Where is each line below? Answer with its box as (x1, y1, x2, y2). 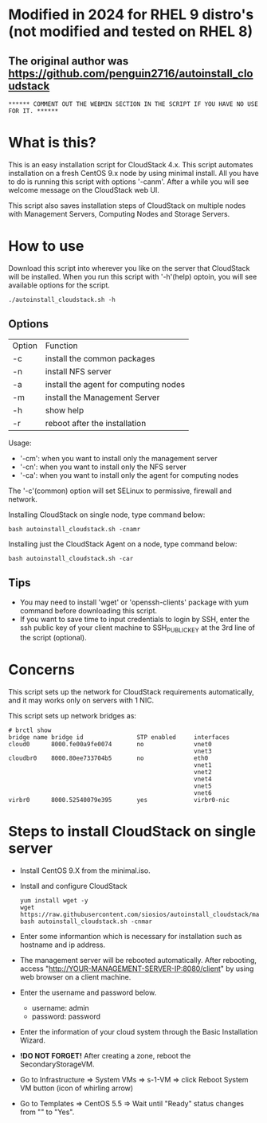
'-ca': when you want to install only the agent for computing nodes (19, 470, 239, 479)
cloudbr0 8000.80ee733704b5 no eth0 (8, 754, 209, 762)
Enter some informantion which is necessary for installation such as (19, 932, 242, 941)
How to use (8, 237, 84, 256)
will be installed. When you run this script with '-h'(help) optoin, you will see (8, 272, 257, 281)
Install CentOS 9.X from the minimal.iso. (19, 866, 151, 875)
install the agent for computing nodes (45, 378, 186, 389)
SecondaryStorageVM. (19, 1059, 95, 1069)
